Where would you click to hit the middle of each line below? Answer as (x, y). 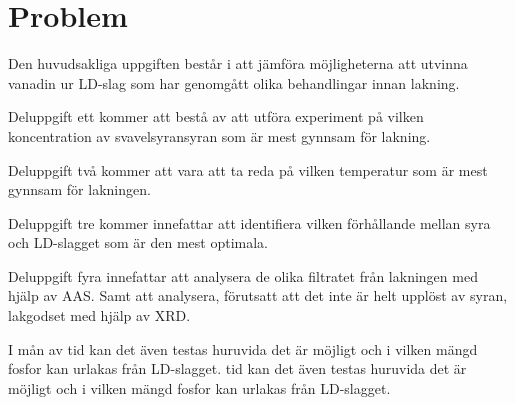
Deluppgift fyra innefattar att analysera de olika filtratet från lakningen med (243, 275)
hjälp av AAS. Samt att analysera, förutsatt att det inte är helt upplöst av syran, (258, 295)
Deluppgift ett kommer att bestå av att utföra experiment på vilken (216, 116)
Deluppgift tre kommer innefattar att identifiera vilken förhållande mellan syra (249, 222)
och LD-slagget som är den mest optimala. (138, 242)
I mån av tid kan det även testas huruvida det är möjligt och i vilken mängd (243, 348)
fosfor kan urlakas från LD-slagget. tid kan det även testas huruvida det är (237, 368)
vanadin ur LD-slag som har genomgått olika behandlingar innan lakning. (234, 82)
